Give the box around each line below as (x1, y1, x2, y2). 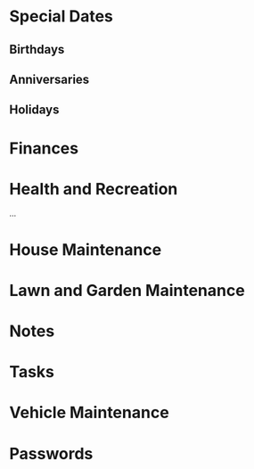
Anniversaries (9, 71, 90, 86)
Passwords (9, 443, 94, 464)
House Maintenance (9, 239, 162, 259)
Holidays (9, 103, 60, 118)
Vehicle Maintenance (9, 403, 169, 423)
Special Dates (9, 6, 114, 27)
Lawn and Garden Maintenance (9, 280, 245, 300)
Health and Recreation (9, 178, 178, 199)
